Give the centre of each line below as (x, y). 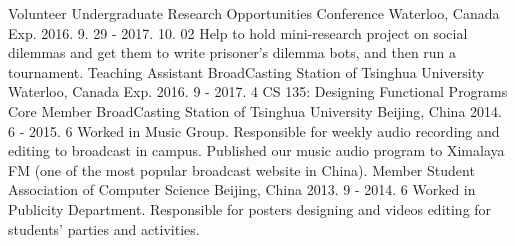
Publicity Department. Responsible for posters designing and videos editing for (250, 208)
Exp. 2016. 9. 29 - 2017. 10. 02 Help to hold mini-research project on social (238, 32)
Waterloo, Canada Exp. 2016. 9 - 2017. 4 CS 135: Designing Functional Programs (258, 91)
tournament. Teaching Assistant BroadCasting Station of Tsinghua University (246, 71)
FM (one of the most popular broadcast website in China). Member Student (241, 169)
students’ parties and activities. (104, 228)
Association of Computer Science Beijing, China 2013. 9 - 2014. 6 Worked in (242, 189)
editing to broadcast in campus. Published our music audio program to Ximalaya (256, 150)
